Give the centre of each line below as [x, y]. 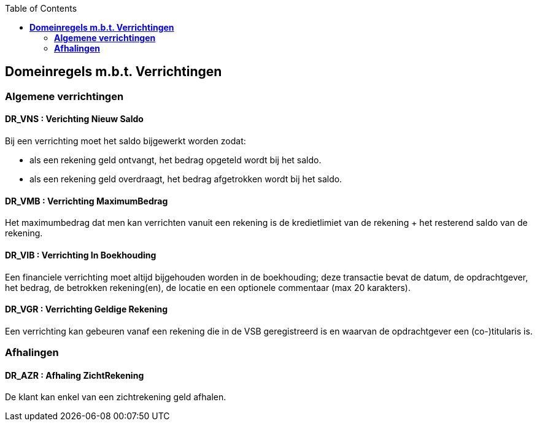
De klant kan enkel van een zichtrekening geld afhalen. [116, 397]
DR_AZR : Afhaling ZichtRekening [75, 375]
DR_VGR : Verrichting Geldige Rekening [87, 309]
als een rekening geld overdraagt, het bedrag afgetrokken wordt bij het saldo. [186, 179]
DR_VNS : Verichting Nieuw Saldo [74, 119]
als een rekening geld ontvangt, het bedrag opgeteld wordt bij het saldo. [176, 160]
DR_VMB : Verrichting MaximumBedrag [87, 201]
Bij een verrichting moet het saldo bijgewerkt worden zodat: [126, 141]
